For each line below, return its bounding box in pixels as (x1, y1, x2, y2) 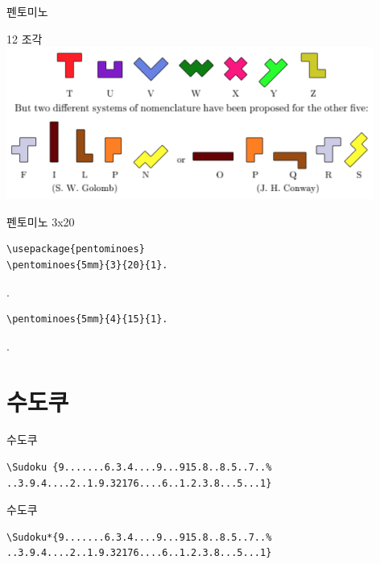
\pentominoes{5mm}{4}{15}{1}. (6, 313, 168, 326)
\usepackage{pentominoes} (6, 243, 145, 255)
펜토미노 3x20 (6, 213, 75, 230)
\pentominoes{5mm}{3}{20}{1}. (6, 259, 168, 271)
